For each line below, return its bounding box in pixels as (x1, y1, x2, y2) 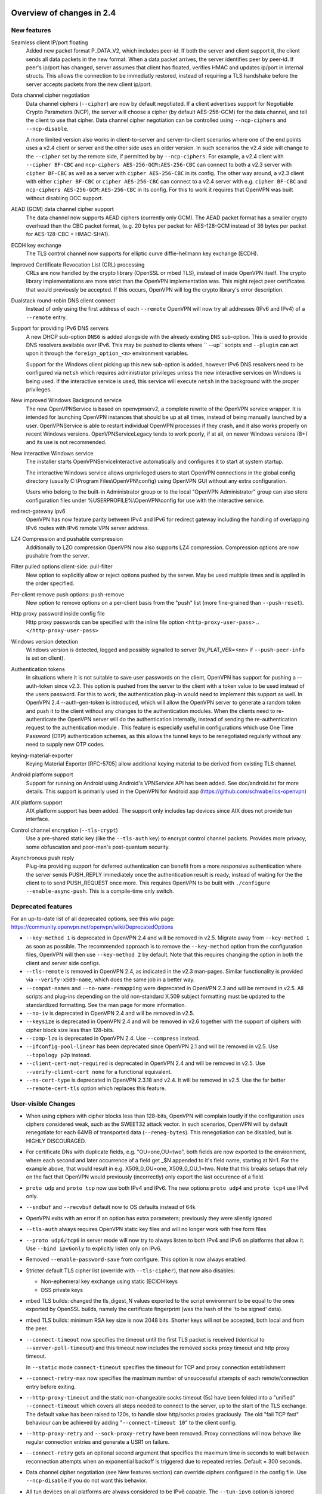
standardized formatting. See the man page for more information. (26, 1001, 187, 1008)
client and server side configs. (26, 959, 101, 966)
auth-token (26, 682, 54, 690)
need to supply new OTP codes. (26, 741, 105, 748)
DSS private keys (41, 1286, 83, 1293)
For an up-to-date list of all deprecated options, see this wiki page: (11, 915, 175, 922)
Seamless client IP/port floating (11, 39, 88, 46)
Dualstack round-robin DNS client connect (11, 297, 116, 304)
